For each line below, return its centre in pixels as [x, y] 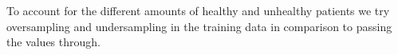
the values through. [53, 42]
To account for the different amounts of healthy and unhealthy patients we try [198, 10]
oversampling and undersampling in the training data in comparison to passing [199, 26]
